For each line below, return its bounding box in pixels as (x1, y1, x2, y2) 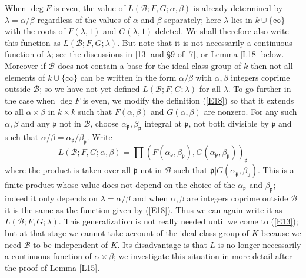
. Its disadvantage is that (117, 238, 207, 250)
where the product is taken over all (5, 164, 131, 176)
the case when (5, 94, 55, 106)
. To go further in (228, 82, 291, 95)
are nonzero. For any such (204, 105, 297, 118)
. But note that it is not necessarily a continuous (117, 36, 292, 48)
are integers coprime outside (187, 192, 288, 204)
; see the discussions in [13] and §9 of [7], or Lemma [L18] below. (51, 48, 284, 60)
